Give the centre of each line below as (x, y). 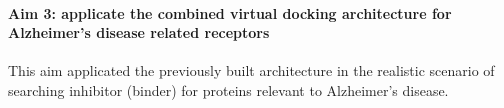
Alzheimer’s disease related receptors (139, 32)
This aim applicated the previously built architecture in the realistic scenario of (251, 70)
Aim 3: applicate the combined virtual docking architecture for (230, 12)
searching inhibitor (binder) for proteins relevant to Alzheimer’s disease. (228, 89)
